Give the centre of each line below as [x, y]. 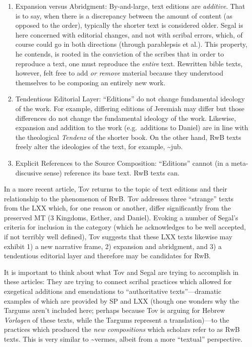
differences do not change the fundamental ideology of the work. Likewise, [126, 118]
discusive [29, 172]
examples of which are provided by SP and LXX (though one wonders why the [122, 300]
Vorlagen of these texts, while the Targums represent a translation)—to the [116, 319]
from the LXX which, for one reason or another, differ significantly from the [117, 208]
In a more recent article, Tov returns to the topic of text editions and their [116, 189]
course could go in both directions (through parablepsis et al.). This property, [131, 44]
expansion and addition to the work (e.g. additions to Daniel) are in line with [132, 127]
